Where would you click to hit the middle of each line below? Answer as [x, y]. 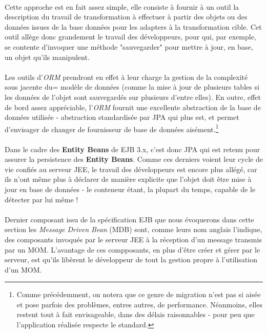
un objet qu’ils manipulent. [47, 57]
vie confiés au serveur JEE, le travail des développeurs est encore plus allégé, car [131, 169]
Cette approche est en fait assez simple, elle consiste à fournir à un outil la [122, 6]
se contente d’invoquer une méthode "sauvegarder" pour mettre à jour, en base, [129, 46]
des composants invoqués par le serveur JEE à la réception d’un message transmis [133, 239]
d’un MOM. [23, 269]
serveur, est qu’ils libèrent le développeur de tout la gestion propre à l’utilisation [131, 259]
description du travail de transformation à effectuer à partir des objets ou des [126, 17]
